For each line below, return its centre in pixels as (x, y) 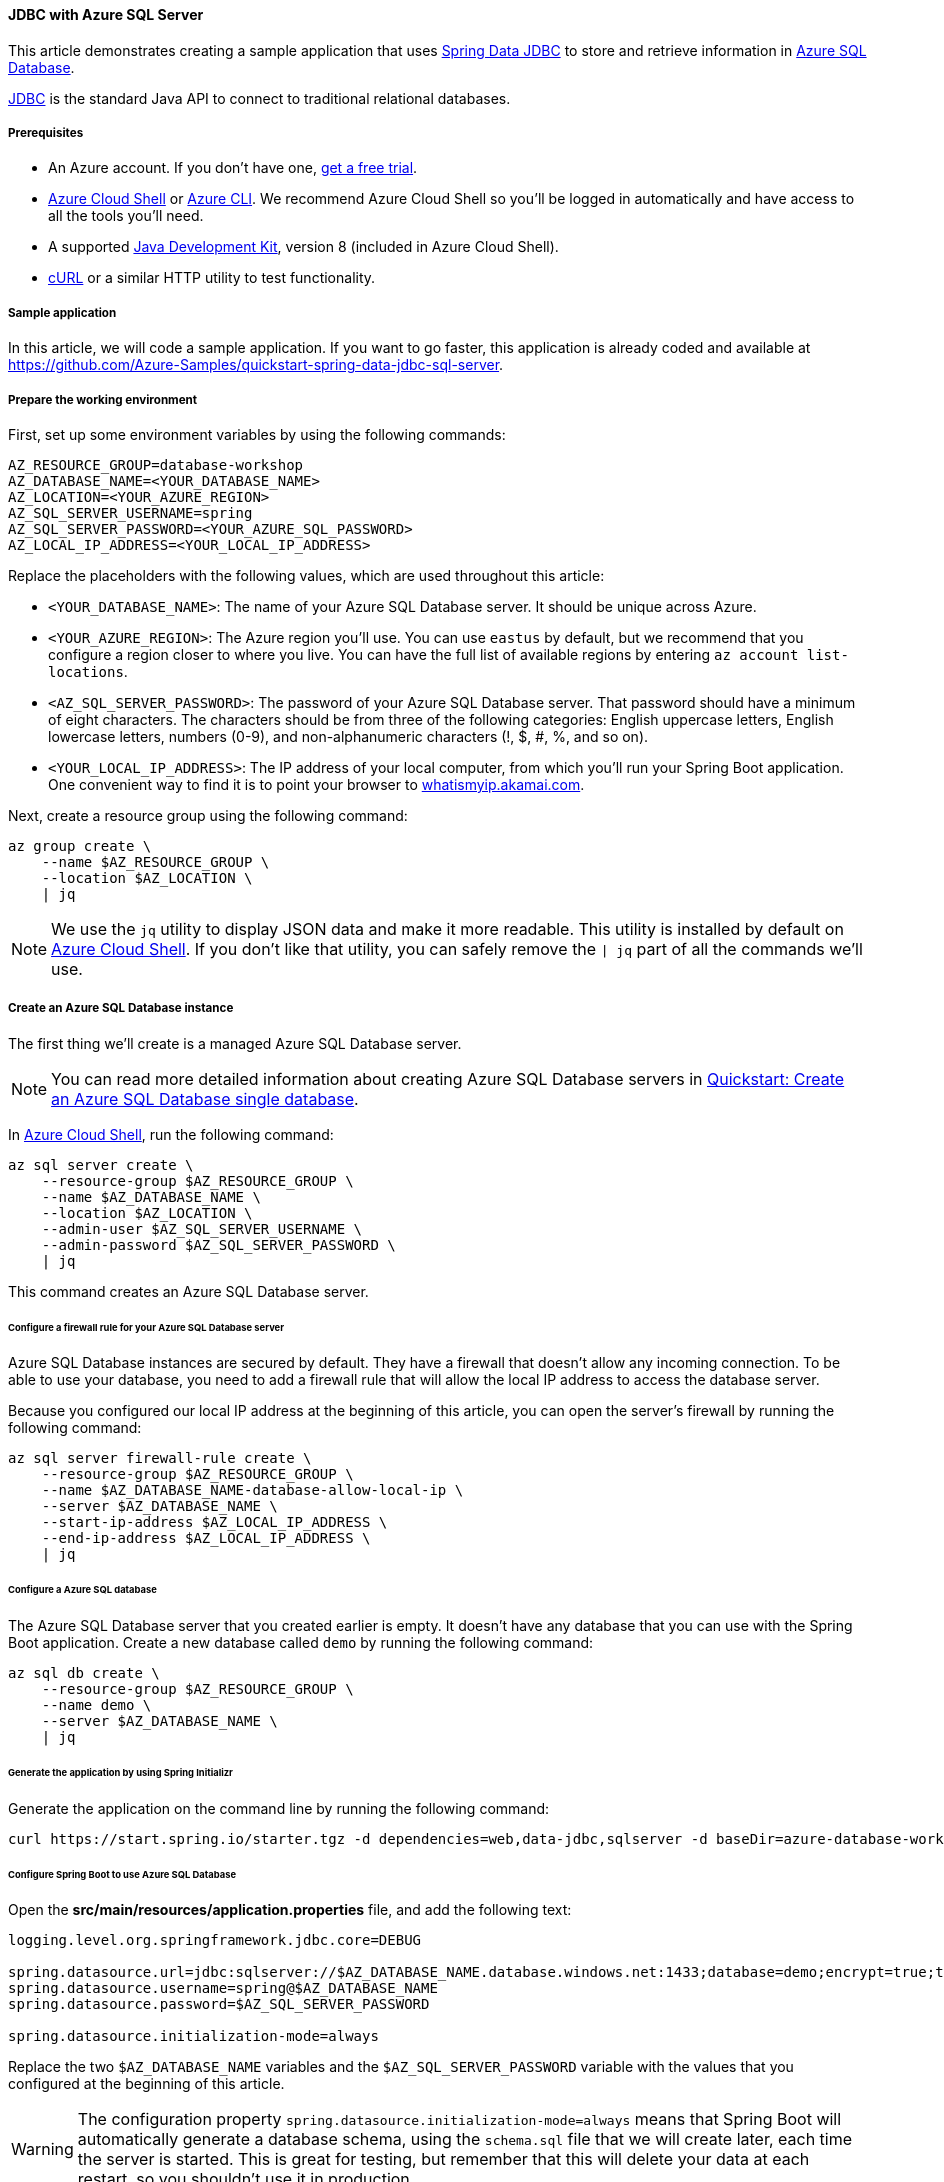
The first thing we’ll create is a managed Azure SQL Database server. (235, 1043)
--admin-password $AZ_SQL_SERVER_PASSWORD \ (218, 1244)
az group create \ (80, 845)
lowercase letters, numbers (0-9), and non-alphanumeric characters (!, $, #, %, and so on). (348, 736)
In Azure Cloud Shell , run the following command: (171, 1134)
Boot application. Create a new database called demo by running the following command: (301, 1643)
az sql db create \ (84, 1673)
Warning (42, 2149)
